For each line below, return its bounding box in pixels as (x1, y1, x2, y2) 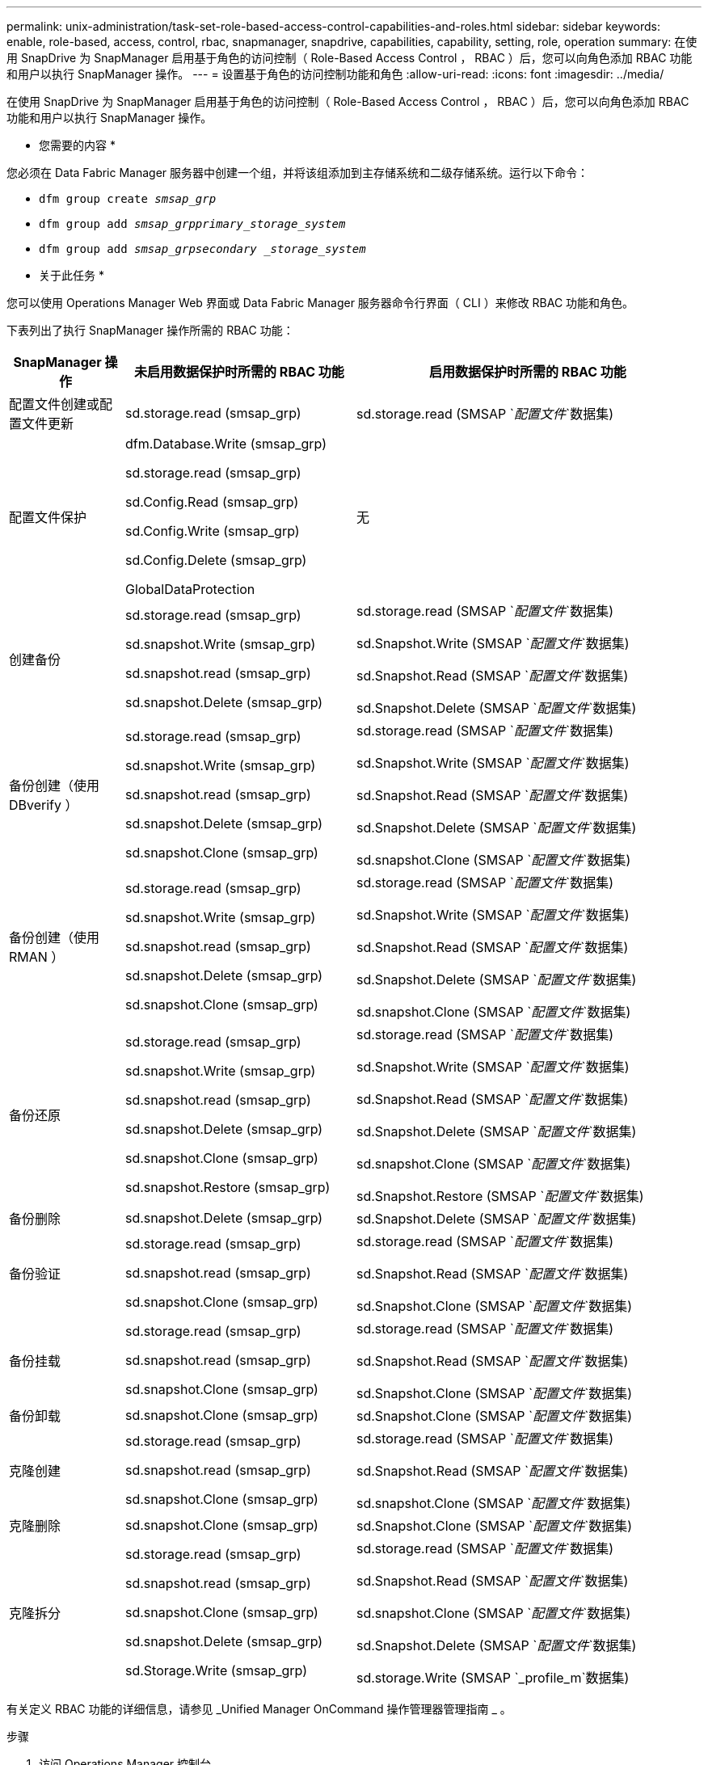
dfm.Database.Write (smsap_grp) (124, 436, 327, 452)
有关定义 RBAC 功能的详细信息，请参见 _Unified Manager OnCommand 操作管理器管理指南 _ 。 (6, 1702, 512, 1716)
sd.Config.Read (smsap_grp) (124, 494, 299, 510)
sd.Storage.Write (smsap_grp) (124, 1662, 308, 1679)
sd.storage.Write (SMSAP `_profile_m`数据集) (356, 1670, 630, 1686)
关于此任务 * (39, 268, 104, 282)
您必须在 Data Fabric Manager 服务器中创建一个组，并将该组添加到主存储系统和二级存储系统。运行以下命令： (6, 166, 589, 179)
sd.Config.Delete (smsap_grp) (124, 552, 307, 568)
